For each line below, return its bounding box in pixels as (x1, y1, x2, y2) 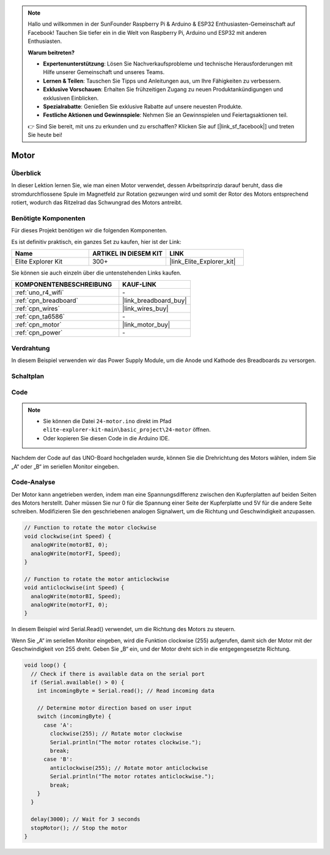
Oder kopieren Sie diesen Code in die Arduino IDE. (43, 434, 170, 442)
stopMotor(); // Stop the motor (31, 824, 128, 831)
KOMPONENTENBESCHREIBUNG (15, 280, 112, 289)
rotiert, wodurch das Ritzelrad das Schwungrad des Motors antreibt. (11, 199, 183, 206)
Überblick (11, 169, 42, 177)
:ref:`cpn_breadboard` (15, 297, 79, 305)
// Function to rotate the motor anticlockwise (24, 576, 169, 582)
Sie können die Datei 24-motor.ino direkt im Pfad (43, 417, 172, 424)
